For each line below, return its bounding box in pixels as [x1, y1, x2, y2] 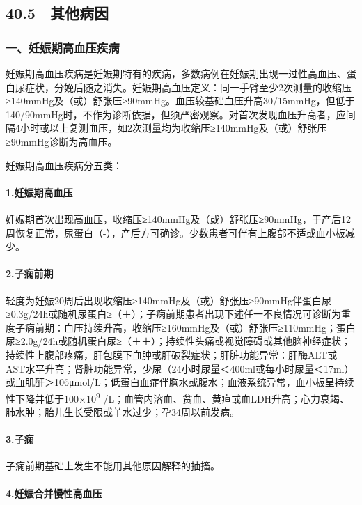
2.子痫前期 [6, 266, 54, 281]
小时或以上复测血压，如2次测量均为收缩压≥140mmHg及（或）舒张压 [19, 121, 327, 135]
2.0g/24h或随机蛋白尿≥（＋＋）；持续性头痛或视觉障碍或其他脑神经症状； [20, 334, 352, 348]
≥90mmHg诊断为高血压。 [6, 134, 118, 148]
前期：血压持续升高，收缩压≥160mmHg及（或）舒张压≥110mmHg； [34, 320, 337, 334]
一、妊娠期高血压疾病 [6, 38, 120, 56]
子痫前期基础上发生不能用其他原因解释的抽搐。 [6, 458, 220, 473]
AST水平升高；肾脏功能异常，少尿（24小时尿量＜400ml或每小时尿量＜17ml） [6, 361, 354, 375]
